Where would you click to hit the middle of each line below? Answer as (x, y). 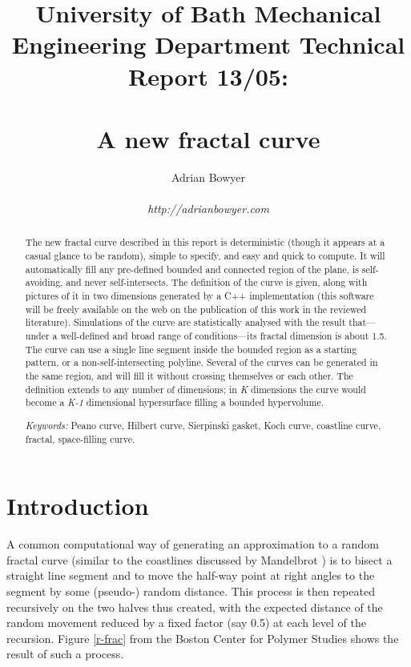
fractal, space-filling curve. (80, 438)
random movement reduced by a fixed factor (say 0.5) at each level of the (186, 623)
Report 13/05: (208, 76)
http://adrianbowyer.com (208, 209)
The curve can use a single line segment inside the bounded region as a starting (191, 349)
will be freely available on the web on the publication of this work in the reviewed (196, 309)
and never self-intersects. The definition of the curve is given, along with (217, 282)
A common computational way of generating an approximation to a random (193, 544)
